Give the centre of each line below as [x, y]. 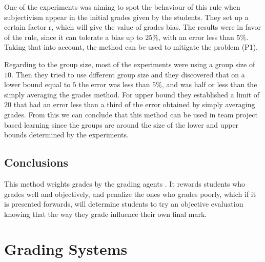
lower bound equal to [37, 84]
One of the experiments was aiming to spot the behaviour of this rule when [122, 7]
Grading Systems [66, 249]
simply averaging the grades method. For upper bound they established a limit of [132, 94]
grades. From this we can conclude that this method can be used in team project [131, 114]
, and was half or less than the [209, 84]
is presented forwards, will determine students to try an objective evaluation [124, 204]
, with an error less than [196, 37]
